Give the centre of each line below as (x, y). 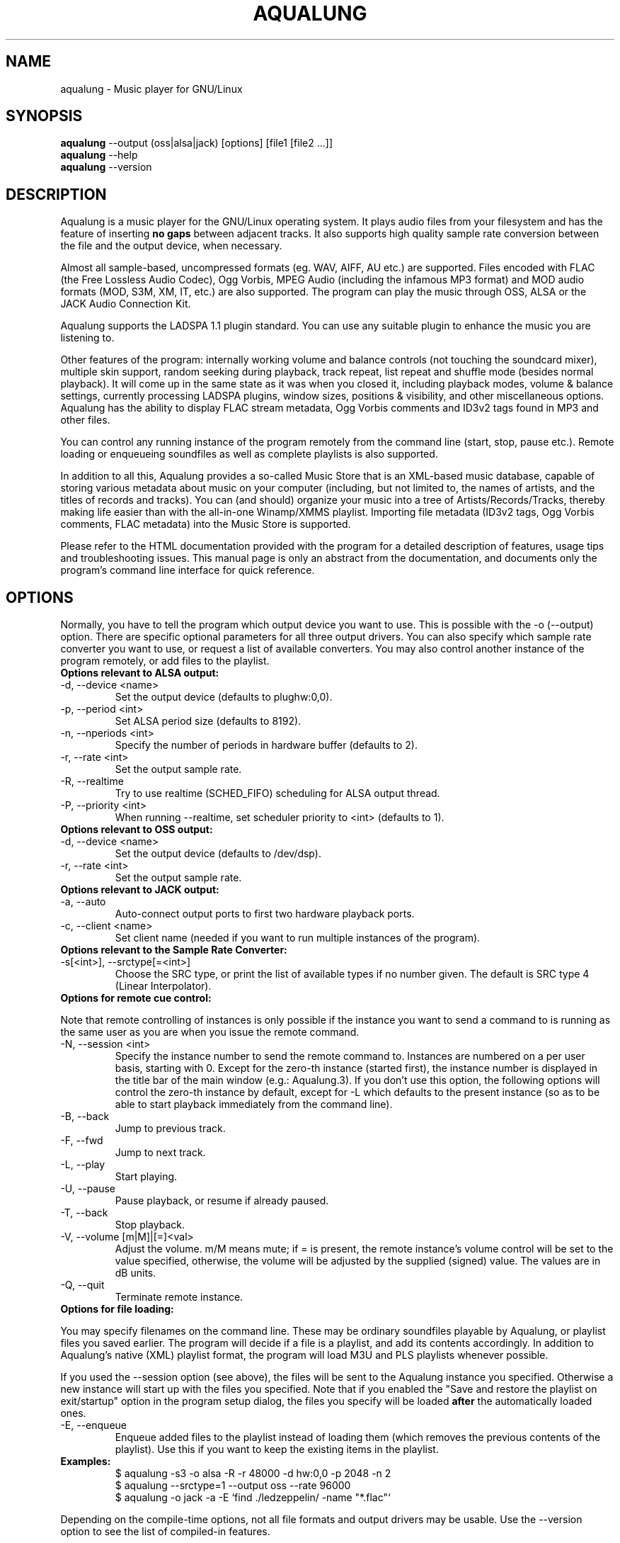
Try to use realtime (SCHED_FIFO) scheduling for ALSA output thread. (277, 793)
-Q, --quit (82, 1285)
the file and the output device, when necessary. (171, 246)
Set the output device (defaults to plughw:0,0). (224, 697)
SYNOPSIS (44, 116)
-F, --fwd (82, 1141)
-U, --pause (88, 1189)
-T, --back (84, 1213)
